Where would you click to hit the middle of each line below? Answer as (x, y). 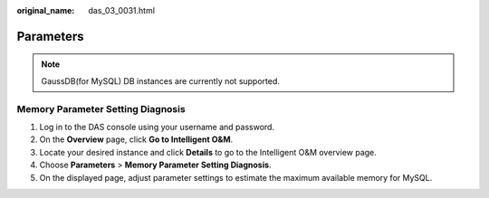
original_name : (46, 10)
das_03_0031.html (122, 10)
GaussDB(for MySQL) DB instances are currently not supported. (161, 80)
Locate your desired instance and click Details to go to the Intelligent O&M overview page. (208, 152)
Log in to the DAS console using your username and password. (157, 127)
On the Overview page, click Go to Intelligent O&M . (136, 139)
